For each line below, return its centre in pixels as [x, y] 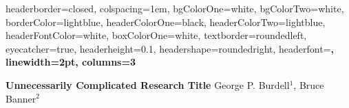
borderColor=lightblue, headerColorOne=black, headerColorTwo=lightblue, [166, 22]
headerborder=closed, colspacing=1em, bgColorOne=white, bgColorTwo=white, [175, 8]
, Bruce [309, 84]
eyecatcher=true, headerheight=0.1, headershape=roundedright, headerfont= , [170, 48]
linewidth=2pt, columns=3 [71, 62]
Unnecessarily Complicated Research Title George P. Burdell [148, 84]
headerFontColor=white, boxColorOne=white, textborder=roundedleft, [156, 35]
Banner [21, 98]
